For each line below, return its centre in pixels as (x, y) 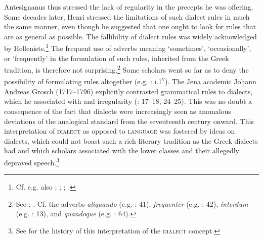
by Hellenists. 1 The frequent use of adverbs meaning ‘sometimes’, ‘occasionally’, (128, 47)
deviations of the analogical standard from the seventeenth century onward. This (129, 121)
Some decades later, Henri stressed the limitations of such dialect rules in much (127, 16)
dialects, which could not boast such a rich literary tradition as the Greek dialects (131, 140)
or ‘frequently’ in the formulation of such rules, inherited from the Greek (117, 58)
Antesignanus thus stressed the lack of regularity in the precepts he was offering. (129, 7)
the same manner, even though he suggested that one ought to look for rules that (130, 26)
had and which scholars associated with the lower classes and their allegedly (122, 151)
